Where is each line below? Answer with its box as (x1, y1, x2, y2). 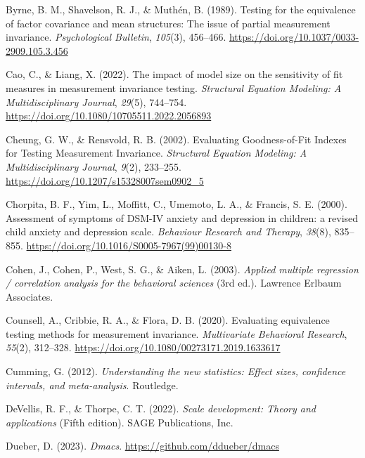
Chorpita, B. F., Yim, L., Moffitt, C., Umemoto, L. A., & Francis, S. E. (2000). (6, 197, 347, 211)
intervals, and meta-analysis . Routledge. (6, 377, 179, 392)
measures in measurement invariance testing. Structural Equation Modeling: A (6, 80, 342, 95)
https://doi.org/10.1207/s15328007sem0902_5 (6, 173, 204, 188)
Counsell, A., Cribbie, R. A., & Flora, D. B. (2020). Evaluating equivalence (6, 313, 330, 327)
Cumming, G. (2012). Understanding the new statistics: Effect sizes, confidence (6, 364, 346, 379)
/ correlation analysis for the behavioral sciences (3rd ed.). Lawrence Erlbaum (6, 275, 342, 290)
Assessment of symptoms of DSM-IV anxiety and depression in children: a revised (6, 210, 359, 225)
